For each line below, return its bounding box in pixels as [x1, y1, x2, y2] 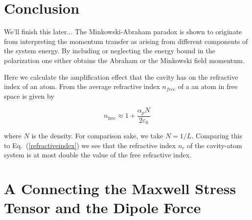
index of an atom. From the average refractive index [4, 81, 160, 91]
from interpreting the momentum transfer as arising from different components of [4, 36, 248, 46]
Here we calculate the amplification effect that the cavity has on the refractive [4, 71, 238, 82]
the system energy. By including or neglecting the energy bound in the [4, 45, 215, 56]
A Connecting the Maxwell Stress [4, 178, 236, 198]
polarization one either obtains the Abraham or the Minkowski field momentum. [4, 55, 245, 65]
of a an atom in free [178, 81, 238, 91]
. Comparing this [191, 131, 242, 141]
